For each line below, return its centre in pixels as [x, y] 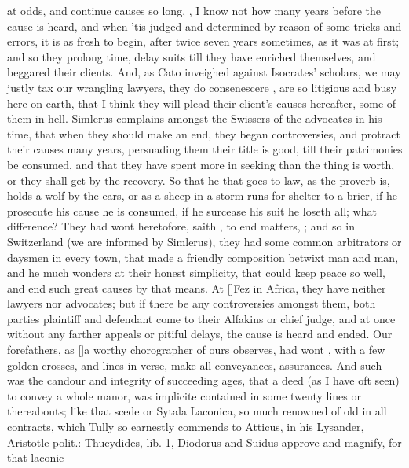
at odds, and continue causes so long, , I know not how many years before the [194, 10]
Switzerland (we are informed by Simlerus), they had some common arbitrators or [204, 241]
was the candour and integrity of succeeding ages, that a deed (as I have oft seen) [203, 380]
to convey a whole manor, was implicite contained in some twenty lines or [184, 395]
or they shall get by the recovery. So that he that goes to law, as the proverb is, [199, 180]
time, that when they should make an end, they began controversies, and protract [204, 133]
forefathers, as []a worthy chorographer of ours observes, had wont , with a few [196, 350]
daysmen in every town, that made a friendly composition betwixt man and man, [203, 257]
